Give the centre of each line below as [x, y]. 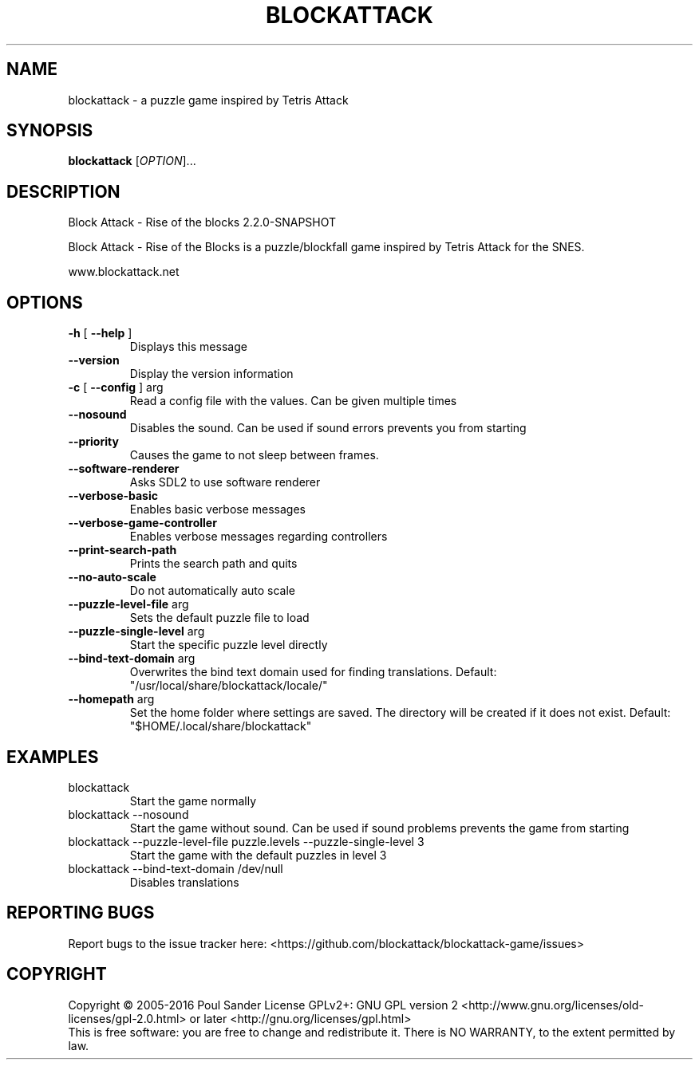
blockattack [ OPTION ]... [132, 161]
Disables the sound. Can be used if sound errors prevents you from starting [328, 428]
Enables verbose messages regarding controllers [259, 537]
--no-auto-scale [112, 577]
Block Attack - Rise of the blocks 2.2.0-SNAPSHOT [202, 222]
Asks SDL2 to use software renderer [225, 482]
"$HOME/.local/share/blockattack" [221, 726]
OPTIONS [45, 302]
